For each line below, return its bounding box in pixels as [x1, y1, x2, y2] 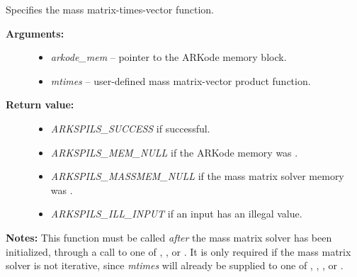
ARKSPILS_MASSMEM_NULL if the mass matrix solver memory [50, 169, 344, 183]
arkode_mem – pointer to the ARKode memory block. [50, 50, 287, 64]
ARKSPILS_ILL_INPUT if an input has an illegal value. [50, 206, 302, 221]
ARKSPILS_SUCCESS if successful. [50, 120, 210, 135]
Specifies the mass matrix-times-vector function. [6, 2, 214, 16]
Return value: [6, 97, 74, 112]
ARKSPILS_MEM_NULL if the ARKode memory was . [50, 145, 298, 159]
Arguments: [6, 26, 64, 40]
